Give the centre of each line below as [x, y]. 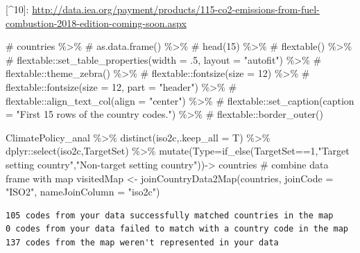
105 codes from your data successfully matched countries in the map [170, 215]
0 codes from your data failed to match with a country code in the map [177, 229]
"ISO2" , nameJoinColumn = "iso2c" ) [83, 192]
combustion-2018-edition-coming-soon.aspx [96, 23]
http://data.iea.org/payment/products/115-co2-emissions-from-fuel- [176, 9]
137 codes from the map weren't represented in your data [142, 242]
